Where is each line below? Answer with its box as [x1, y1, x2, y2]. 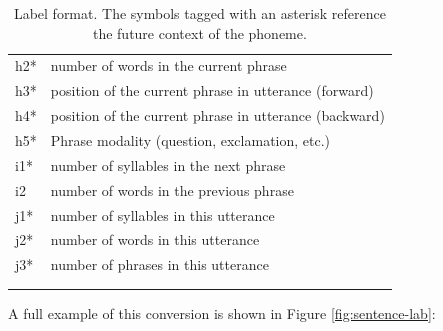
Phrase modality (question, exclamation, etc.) [50, 129, 331, 150]
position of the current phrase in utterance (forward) [50, 80, 374, 101]
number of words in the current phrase [50, 55, 287, 76]
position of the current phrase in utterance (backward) [50, 105, 385, 126]
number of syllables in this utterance [50, 204, 275, 225]
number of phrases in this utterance [50, 254, 269, 275]
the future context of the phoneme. [92, 22, 307, 43]
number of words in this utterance [50, 229, 260, 250]
